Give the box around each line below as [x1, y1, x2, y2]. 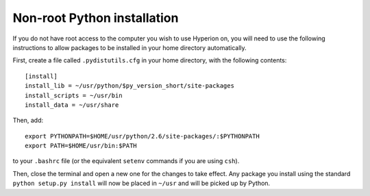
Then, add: [12, 117, 44, 125]
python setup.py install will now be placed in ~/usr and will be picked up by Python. [12, 179, 271, 188]
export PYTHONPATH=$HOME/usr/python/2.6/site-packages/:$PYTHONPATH [25, 132, 260, 140]
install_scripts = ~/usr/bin [25, 91, 123, 99]
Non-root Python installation [12, 10, 179, 25]
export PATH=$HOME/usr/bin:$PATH [25, 142, 137, 150]
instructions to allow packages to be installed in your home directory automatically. [12, 43, 247, 51]
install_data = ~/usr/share [25, 101, 119, 109]
